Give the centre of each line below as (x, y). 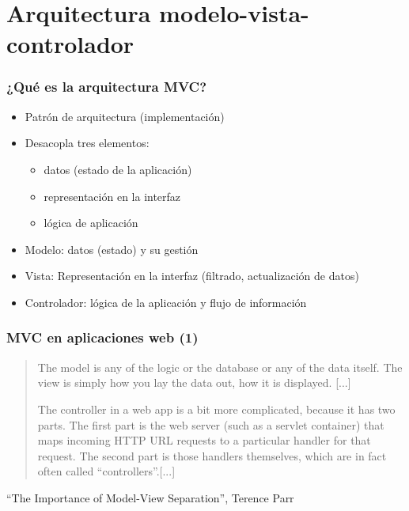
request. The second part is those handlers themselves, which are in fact (212, 455)
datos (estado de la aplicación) (118, 169)
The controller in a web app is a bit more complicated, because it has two (216, 409)
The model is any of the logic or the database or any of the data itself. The (220, 367)
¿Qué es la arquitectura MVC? (107, 87)
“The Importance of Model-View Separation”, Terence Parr (150, 497)
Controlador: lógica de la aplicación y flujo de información (166, 302)
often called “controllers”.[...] (106, 471)
